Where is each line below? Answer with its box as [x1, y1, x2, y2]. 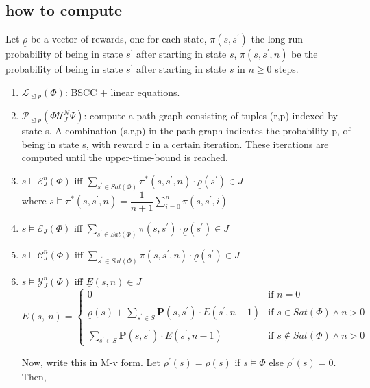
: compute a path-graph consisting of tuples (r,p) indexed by [84, 108, 338, 123]
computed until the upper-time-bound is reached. [21, 150, 228, 165]
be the [291, 47, 318, 61]
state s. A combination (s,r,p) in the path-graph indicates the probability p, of [21, 123, 351, 138]
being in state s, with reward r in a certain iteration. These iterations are [21, 136, 329, 151]
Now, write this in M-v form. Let [21, 354, 160, 369]
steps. [275, 62, 299, 76]
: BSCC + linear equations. [64, 84, 180, 99]
